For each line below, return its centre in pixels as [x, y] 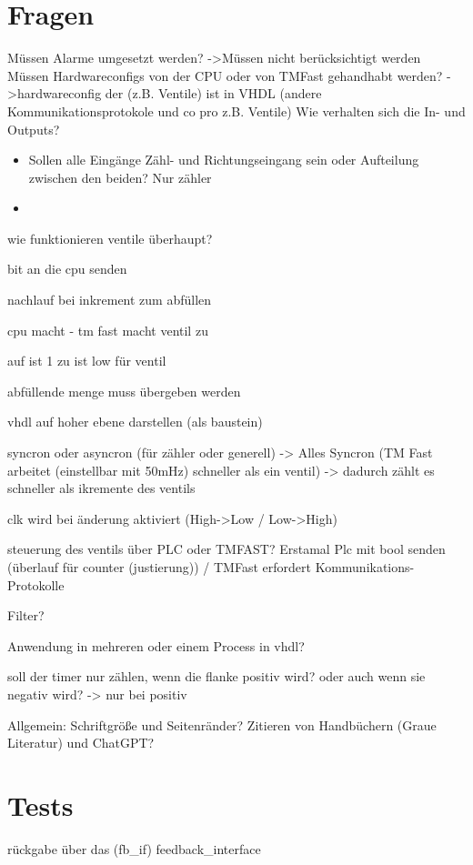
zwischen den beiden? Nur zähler [120, 177]
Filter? [26, 615]
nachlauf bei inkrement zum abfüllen [110, 300]
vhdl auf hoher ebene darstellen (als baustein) [135, 422]
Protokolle [36, 584]
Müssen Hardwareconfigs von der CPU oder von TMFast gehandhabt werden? [225, 75]
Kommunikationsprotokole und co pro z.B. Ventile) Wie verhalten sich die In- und [236, 111]
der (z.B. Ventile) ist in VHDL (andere [213, 93]
